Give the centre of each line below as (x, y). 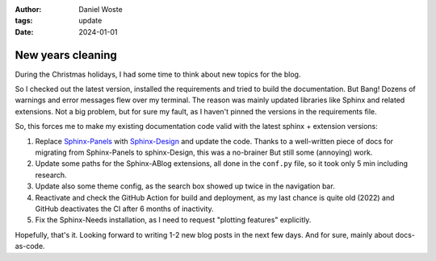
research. (51, 175)
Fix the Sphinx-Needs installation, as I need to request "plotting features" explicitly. (173, 220)
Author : (28, 9)
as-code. (30, 246)
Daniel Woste (101, 9)
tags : (24, 21)
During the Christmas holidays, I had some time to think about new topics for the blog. (158, 74)
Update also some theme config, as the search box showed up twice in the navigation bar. (185, 186)
